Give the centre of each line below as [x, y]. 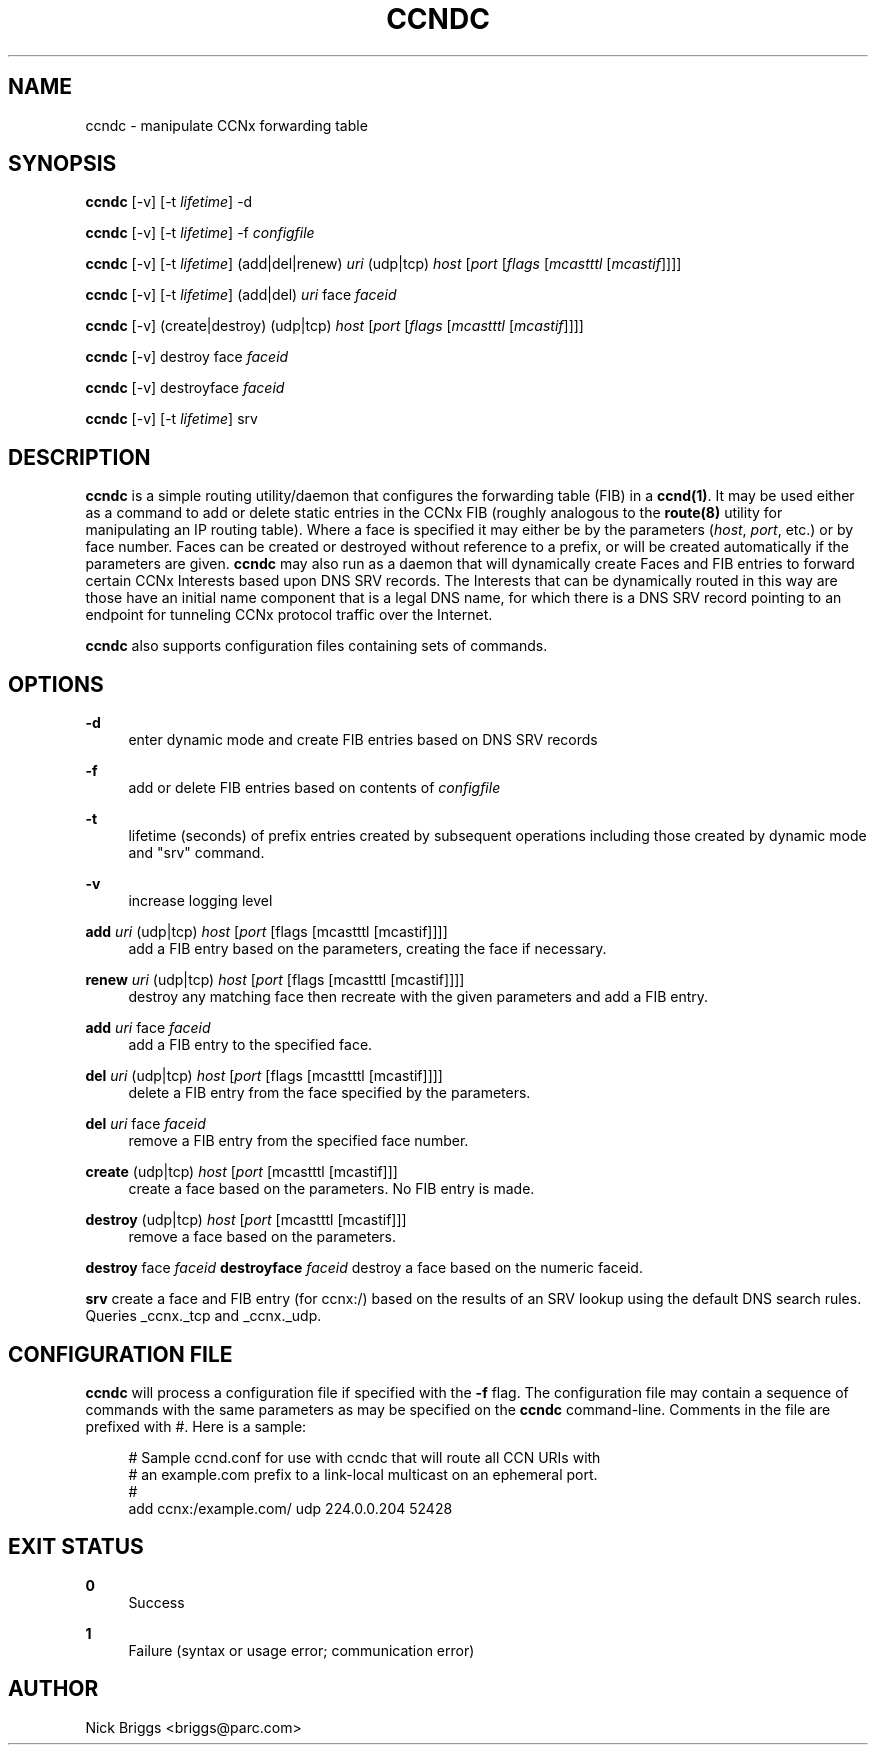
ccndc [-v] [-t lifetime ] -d [169, 202]
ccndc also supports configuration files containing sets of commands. [316, 646]
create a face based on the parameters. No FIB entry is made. [331, 1189]
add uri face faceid [148, 1028]
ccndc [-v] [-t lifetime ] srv [171, 419]
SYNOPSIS [62, 164]
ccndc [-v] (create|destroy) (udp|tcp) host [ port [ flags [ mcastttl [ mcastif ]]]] [334, 326]
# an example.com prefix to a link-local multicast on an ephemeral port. [363, 1474]
